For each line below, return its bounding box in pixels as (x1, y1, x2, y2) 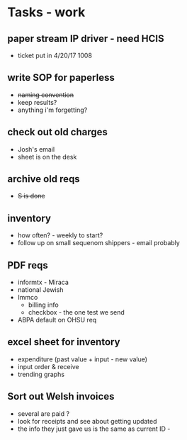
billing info (28, 300, 59, 309)
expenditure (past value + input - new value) (17, 355, 147, 363)
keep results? (17, 98, 57, 106)
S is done (17, 192, 45, 201)
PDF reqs (7, 259, 48, 271)
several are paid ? (17, 409, 69, 418)
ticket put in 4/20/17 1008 (17, 51, 92, 60)
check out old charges (7, 126, 108, 138)
